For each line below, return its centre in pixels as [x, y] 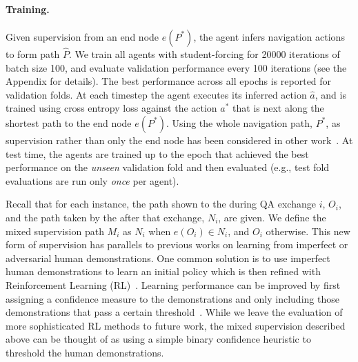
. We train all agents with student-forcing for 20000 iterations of [204, 54]
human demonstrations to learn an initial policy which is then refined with [163, 271]
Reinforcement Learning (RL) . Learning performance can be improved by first [173, 284]
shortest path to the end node [69, 122]
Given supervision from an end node [82, 36]
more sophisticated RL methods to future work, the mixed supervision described [176, 325]
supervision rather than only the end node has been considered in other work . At [179, 140]
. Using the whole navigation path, [239, 122]
